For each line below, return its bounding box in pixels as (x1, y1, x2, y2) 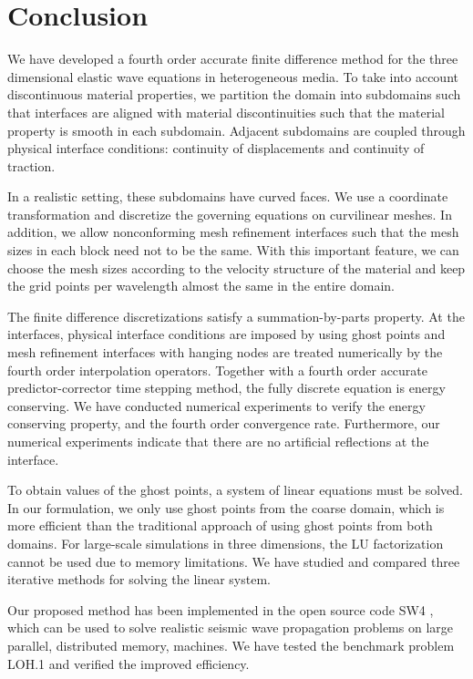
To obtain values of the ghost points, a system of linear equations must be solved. (7, 480, 463, 499)
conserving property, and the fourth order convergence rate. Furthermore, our (7, 414, 440, 433)
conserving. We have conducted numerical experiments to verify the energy (7, 396, 426, 415)
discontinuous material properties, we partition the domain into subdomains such (7, 85, 461, 104)
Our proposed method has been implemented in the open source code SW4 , (7, 600, 434, 619)
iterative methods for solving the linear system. (7, 570, 271, 589)
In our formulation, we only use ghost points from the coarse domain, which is (7, 498, 445, 517)
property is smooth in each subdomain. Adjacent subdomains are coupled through (7, 120, 466, 139)
